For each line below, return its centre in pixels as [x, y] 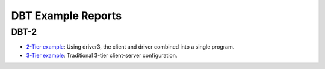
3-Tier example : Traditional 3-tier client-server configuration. [102, 55]
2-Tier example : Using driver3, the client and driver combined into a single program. [130, 47]
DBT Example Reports [67, 16]
